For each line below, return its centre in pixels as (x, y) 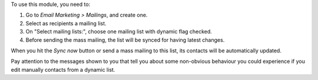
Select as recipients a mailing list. (66, 23)
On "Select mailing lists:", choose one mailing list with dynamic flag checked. (119, 32)
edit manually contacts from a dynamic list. (63, 69)
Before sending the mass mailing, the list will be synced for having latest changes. (125, 40)
